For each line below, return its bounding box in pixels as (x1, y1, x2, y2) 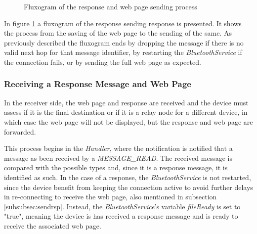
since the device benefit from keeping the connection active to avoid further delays (4, 182, 253, 192)
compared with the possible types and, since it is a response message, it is (4, 162, 228, 173)
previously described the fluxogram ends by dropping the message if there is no (4, 37, 244, 47)
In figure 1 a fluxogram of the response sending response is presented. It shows (4, 18, 242, 28)
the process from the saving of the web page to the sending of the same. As (4, 28, 232, 38)
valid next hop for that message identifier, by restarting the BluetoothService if (4, 47, 242, 57)
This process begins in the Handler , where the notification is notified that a (4, 143, 233, 153)
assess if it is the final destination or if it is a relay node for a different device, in (4, 107, 248, 117)
